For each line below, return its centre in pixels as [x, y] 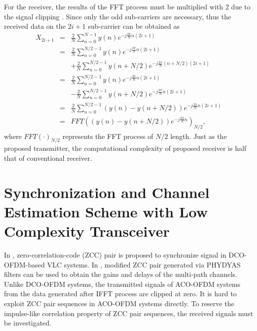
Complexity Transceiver [87, 231]
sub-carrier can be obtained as [134, 26]
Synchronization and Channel [107, 192]
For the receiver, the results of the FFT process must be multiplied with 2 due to [127, 6]
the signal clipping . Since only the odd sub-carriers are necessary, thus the [118, 16]
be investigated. [28, 323]
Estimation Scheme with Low [106, 211]
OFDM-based [25, 264]
